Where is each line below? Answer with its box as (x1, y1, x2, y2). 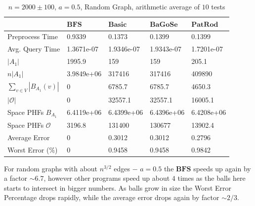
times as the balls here (177, 173, 246, 183)
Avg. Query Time (7, 44, 60, 54)
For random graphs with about (4, 163, 98, 173)
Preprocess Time (7, 31, 58, 42)
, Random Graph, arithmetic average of (80, 1, 200, 11)
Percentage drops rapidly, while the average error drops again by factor (4, 192, 219, 203)
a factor (4, 173, 28, 183)
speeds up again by (193, 163, 251, 173)
